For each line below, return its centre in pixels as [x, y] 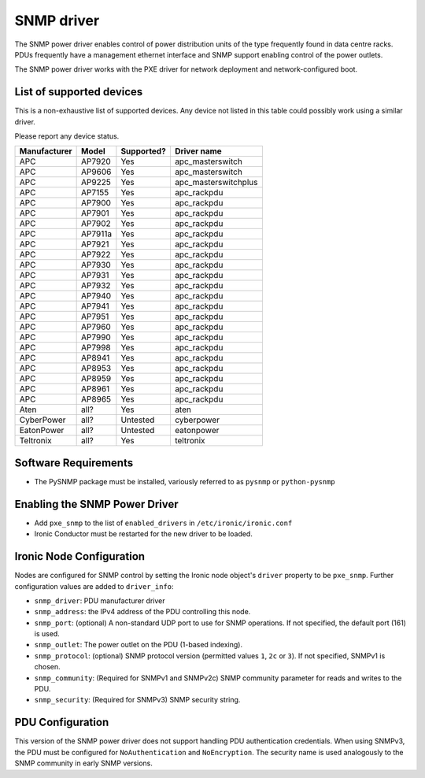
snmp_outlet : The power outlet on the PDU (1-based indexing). [139, 645]
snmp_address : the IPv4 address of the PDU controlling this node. [142, 612]
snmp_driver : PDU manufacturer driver [100, 600]
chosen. [47, 667]
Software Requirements [74, 463]
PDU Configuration [62, 722]
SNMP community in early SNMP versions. [84, 763]
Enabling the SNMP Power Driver [96, 504]
